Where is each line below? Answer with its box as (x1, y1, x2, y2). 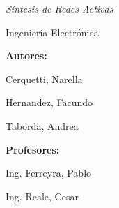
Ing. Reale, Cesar (6, 188, 79, 203)
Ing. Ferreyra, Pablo (6, 165, 92, 180)
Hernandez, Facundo (6, 95, 93, 110)
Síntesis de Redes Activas (6, 1, 113, 15)
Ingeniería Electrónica (6, 24, 99, 39)
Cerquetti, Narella (6, 71, 83, 86)
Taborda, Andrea (6, 118, 79, 133)
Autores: (6, 48, 47, 63)
